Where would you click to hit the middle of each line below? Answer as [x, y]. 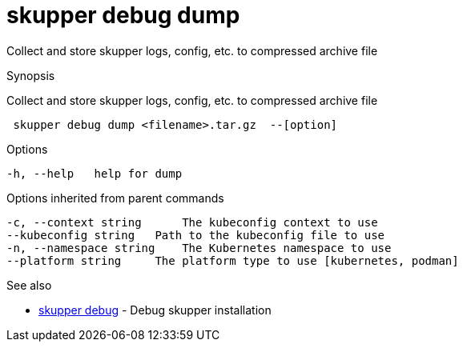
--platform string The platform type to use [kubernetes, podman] [233, 260]
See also [29, 285]
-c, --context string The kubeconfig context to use [192, 222]
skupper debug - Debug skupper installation [155, 310]
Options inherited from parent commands [115, 198]
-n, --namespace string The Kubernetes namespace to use [199, 248]
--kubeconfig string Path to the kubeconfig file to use [196, 235]
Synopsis [31, 75]
